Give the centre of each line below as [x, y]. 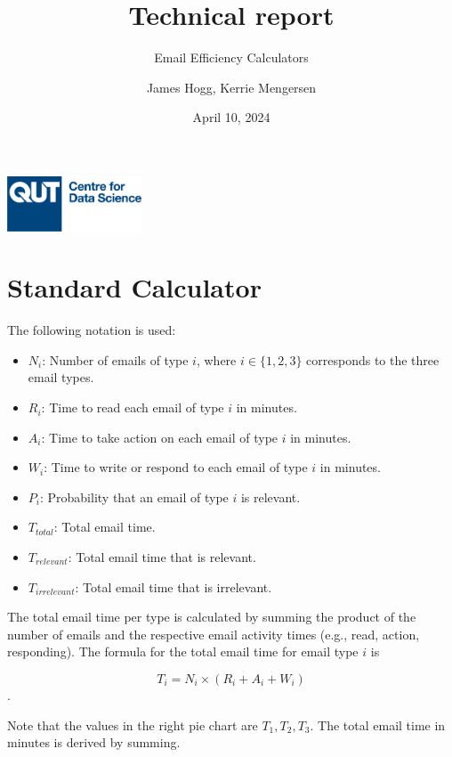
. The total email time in [378, 724]
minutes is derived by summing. [94, 742]
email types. [61, 377]
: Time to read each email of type [133, 407]
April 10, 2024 [231, 117]
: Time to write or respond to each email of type [176, 467]
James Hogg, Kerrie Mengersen [231, 87]
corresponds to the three [373, 359]
